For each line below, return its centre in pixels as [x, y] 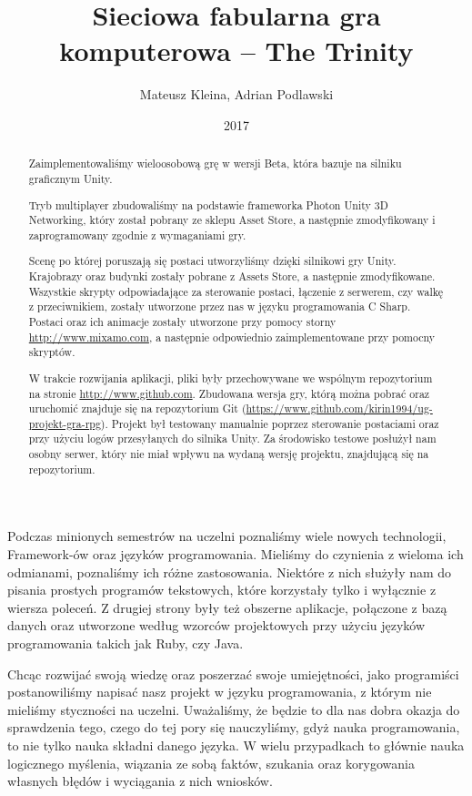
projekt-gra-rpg [65, 423]
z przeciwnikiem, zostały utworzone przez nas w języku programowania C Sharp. [220, 306]
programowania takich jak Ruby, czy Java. [126, 643]
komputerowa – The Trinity [236, 51]
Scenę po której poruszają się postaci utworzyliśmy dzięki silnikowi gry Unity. [212, 261]
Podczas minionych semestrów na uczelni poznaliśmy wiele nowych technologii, [227, 536]
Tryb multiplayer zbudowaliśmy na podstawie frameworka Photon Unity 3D [208, 204]
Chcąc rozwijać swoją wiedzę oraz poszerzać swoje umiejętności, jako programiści [233, 674]
